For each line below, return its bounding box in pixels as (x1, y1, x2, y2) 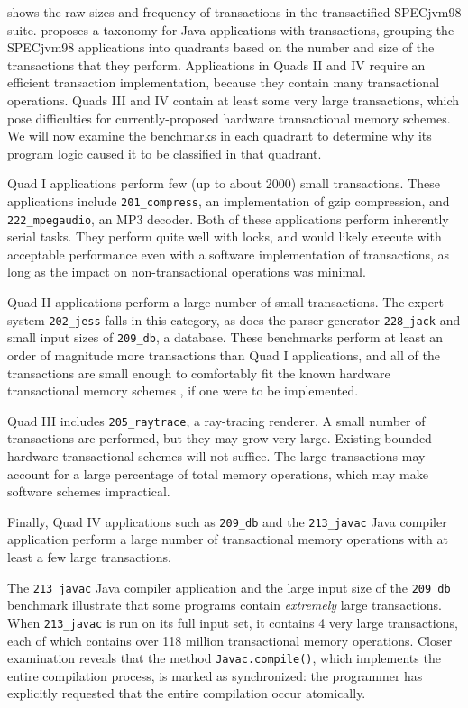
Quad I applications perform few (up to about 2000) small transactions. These (7, 174, 441, 193)
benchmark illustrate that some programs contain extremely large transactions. (7, 595, 443, 614)
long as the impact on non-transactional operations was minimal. (7, 262, 366, 281)
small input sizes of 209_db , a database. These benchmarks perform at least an (7, 328, 444, 347)
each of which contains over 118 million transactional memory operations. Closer (7, 631, 453, 649)
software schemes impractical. (7, 482, 170, 501)
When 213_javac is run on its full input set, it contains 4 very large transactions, (7, 613, 458, 631)
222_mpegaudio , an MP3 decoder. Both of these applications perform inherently (7, 209, 449, 228)
